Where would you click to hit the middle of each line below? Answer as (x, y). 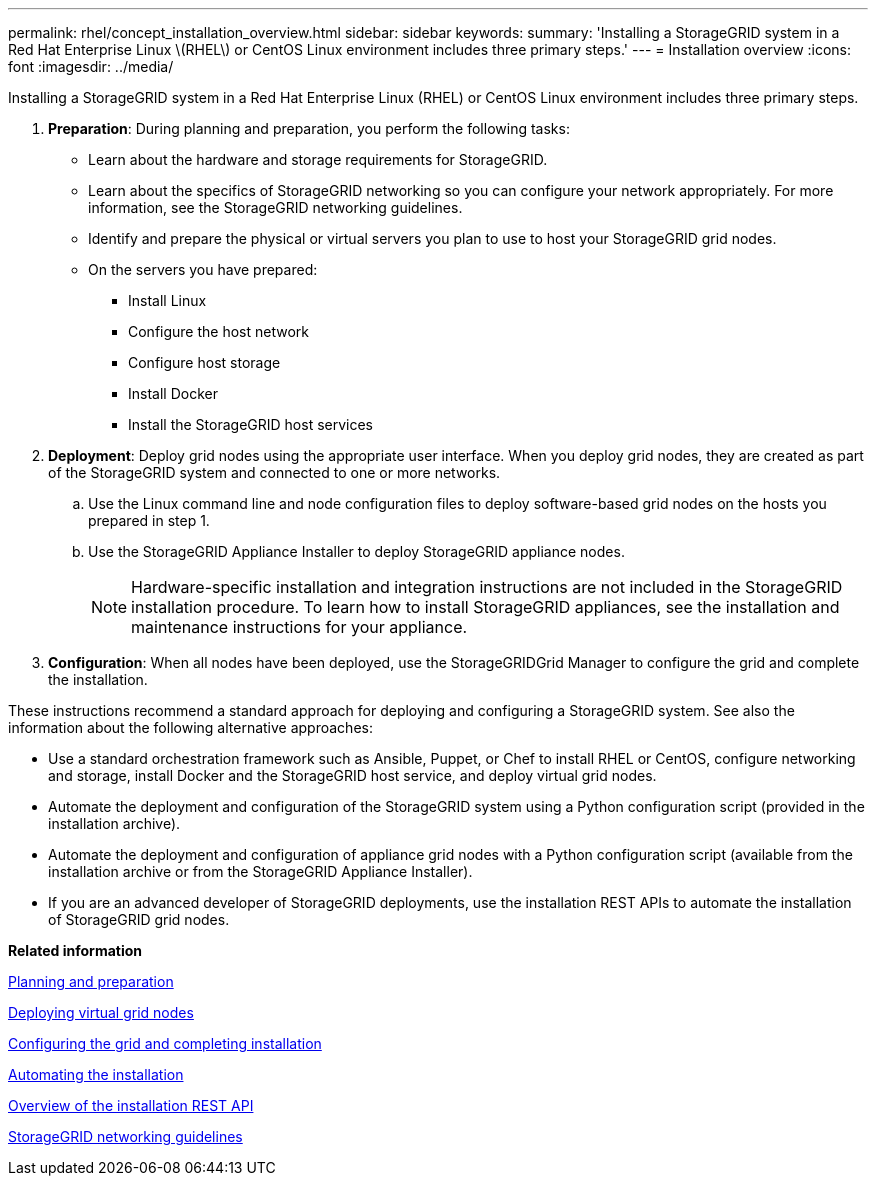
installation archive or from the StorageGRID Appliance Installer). (260, 871)
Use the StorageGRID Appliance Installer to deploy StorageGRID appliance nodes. (356, 551)
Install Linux (167, 300)
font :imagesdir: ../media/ (91, 66)
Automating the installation (96, 1074)
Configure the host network (218, 331)
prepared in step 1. (149, 520)
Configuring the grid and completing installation (165, 1043)
